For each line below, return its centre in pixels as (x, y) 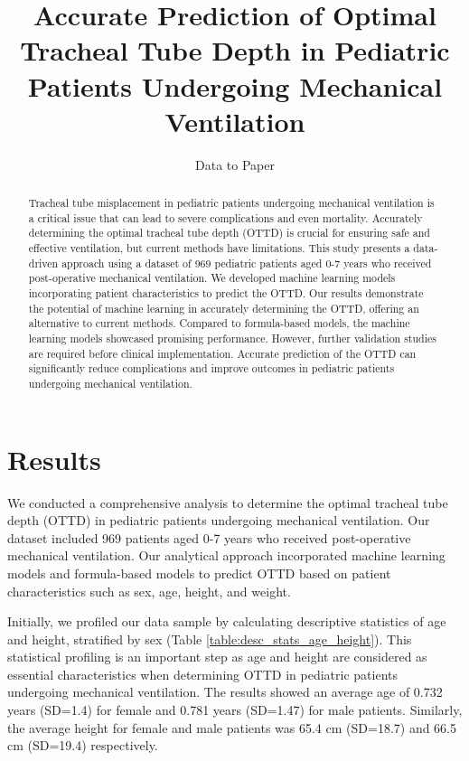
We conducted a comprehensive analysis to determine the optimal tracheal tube (228, 502)
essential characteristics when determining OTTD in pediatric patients (202, 674)
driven (43, 263)
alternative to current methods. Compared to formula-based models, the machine (219, 323)
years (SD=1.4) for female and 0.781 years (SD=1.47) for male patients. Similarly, (235, 710)
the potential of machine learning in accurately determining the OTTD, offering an (224, 308)
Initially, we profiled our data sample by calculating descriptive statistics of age (227, 621)
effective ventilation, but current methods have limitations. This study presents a (219, 248)
